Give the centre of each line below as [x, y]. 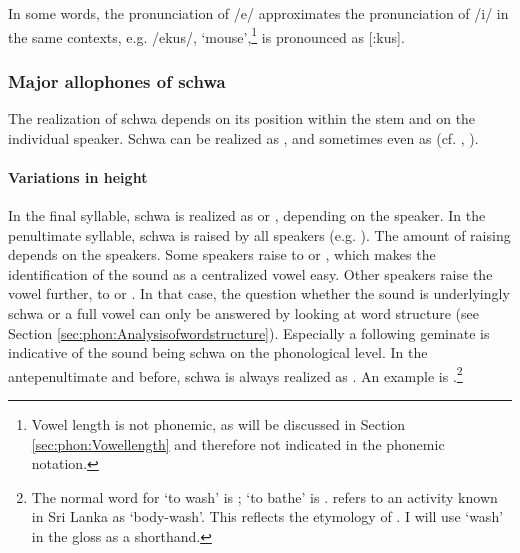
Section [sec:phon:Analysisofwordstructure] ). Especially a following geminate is [249, 332]
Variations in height [78, 176]
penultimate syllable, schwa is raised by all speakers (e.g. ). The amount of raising [259, 234]
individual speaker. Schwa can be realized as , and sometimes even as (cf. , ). [243, 137]
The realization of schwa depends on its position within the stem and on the [242, 118]
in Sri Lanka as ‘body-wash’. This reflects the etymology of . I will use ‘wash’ [267, 516]
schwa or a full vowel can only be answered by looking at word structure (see [244, 313]
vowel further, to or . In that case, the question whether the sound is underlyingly [259, 293]
